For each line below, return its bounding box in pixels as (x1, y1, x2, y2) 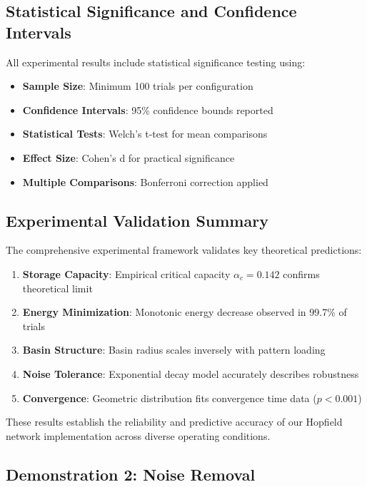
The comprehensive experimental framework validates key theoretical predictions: (6, 242, 362, 257)
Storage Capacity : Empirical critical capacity (22, 266, 231, 281)
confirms (283, 266, 320, 281)
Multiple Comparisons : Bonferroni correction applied (22, 174, 268, 189)
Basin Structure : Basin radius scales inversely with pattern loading (22, 342, 326, 357)
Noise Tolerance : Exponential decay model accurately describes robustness (22, 366, 359, 381)
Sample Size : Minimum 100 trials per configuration (22, 78, 253, 93)
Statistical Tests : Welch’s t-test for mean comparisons (22, 126, 268, 141)
